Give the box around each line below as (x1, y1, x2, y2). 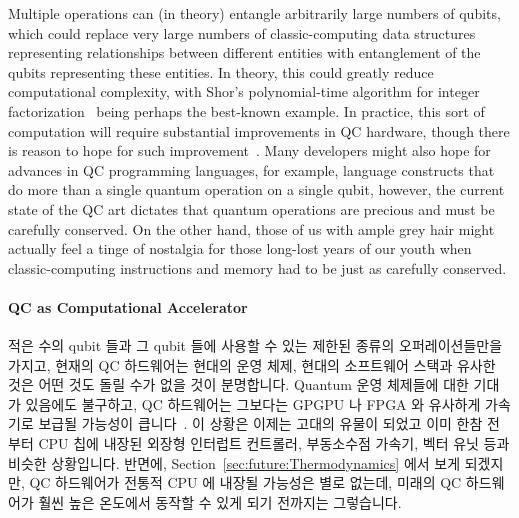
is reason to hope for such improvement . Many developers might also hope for (8, 140, 491, 161)
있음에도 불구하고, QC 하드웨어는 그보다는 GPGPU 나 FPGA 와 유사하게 (25, 393, 481, 414)
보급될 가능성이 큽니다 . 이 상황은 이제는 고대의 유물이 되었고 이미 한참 (38, 413, 483, 434)
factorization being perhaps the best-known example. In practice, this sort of (8, 100, 485, 121)
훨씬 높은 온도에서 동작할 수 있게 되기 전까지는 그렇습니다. (38, 491, 402, 512)
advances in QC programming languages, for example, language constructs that (8, 159, 495, 180)
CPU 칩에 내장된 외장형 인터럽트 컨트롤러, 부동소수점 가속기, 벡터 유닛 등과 (38, 433, 510, 454)
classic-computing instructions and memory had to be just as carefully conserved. (8, 257, 507, 278)
